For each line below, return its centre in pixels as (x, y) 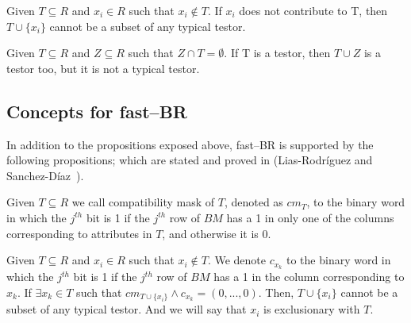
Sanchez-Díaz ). (45, 175)
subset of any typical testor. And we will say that (127, 309)
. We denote (237, 260)
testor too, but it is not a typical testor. (103, 68)
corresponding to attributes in (79, 233)
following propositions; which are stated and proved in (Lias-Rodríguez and (190, 160)
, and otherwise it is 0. (217, 233)
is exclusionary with (312, 309)
